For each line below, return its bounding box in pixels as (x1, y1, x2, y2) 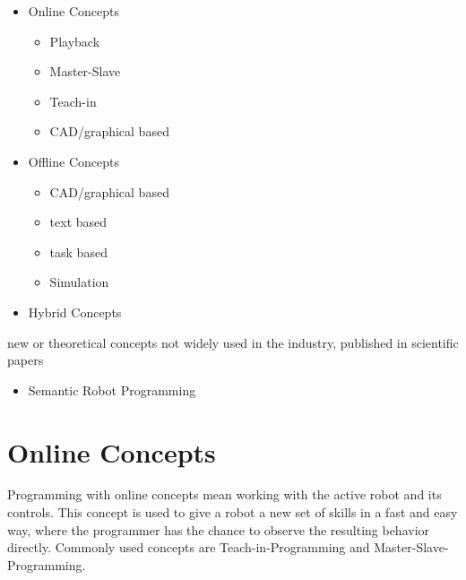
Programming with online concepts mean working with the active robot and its (7, 485, 442, 504)
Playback (49, 31, 100, 50)
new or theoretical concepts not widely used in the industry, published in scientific (7, 333, 459, 351)
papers (7, 351, 44, 369)
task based (49, 242, 108, 261)
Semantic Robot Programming (28, 380, 196, 399)
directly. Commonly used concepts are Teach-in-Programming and (7, 538, 370, 557)
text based (49, 212, 108, 231)
